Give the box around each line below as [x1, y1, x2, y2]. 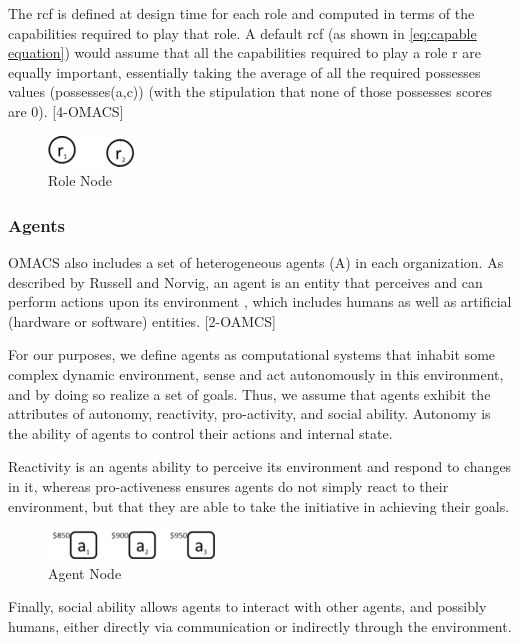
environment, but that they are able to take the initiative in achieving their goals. [8, 495, 510, 516]
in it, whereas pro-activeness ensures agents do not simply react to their [8, 475, 449, 496]
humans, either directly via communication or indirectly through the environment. [8, 615, 512, 636]
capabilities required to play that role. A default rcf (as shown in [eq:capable [8, 22, 477, 43]
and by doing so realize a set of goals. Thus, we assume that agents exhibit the [8, 383, 491, 404]
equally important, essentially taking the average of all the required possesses [8, 61, 481, 82]
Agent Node [48, 562, 122, 583]
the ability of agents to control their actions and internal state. [8, 422, 393, 443]
